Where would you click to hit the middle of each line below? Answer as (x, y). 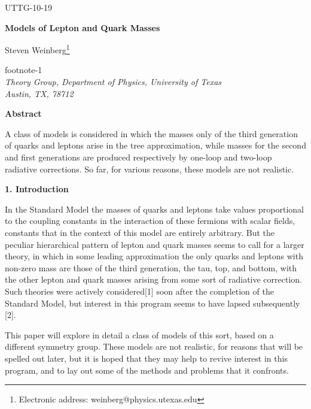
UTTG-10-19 (29, 7)
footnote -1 (24, 70)
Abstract (23, 113)
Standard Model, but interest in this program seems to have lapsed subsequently (153, 303)
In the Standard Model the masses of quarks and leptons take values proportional (154, 209)
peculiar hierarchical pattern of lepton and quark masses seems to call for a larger (155, 244)
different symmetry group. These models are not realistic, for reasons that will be (154, 346)
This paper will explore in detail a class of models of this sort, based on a (139, 334)
